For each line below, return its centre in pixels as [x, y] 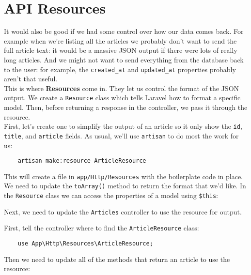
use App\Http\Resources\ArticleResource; [85, 244]
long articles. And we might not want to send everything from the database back [124, 59]
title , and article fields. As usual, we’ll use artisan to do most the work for [121, 135]
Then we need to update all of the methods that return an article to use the [117, 259]
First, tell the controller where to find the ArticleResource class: [102, 228]
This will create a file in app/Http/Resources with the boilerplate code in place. [124, 176]
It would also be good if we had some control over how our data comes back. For [124, 31]
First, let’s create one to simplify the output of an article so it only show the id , [123, 126]
